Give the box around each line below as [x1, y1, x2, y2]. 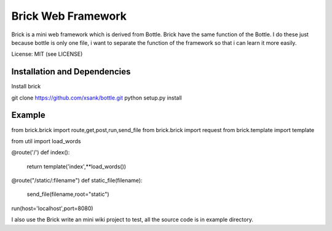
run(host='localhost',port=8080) [11, 205, 93, 212]
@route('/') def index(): [11, 149, 70, 156]
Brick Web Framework [11, 9, 127, 23]
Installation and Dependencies [11, 66, 131, 77]
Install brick [11, 83, 41, 90]
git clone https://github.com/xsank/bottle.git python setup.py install [11, 94, 182, 101]
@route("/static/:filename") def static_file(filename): [11, 177, 143, 184]
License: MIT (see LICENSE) [11, 50, 83, 58]
